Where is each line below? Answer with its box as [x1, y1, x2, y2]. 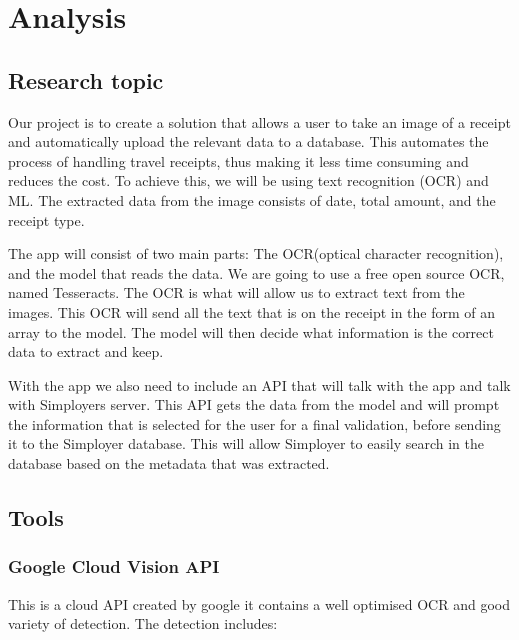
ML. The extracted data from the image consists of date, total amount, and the [8, 189, 496, 210]
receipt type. [8, 209, 85, 230]
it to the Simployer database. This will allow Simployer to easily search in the [8, 433, 485, 454]
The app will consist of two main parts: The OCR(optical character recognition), [8, 243, 504, 264]
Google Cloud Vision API [8, 554, 220, 579]
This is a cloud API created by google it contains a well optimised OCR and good [8, 593, 510, 614]
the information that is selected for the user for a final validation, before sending [8, 413, 501, 434]
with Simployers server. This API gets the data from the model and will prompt [8, 394, 500, 415]
